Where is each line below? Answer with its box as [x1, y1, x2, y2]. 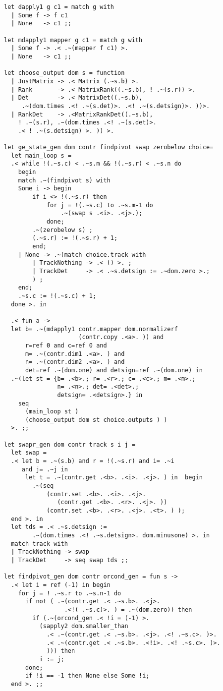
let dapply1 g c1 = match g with [4, 3, 114, 10]
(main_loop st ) [25, 408, 79, 415]
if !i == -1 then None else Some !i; [25, 672, 150, 680]
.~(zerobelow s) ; [32, 226, 93, 233]
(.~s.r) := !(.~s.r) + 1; [32, 234, 118, 242]
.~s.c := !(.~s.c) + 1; [18, 292, 97, 299]
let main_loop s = [11, 152, 72, 159]
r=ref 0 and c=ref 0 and [25, 342, 107, 349]
